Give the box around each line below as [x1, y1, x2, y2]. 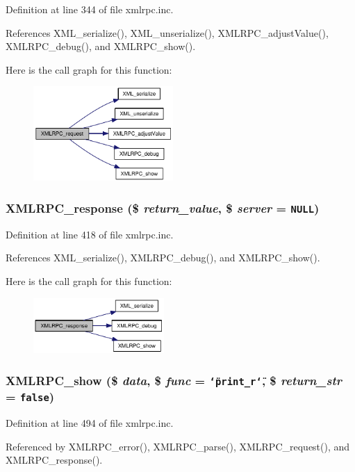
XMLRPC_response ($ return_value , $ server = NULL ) [6, 199, 320, 216]
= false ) [6, 388, 55, 405]
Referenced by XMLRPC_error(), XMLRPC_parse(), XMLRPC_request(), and [6, 439, 350, 453]
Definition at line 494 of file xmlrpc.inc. [6, 415, 174, 430]
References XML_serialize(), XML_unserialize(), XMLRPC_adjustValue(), [6, 25, 329, 40]
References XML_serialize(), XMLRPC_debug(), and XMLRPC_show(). [6, 250, 320, 265]
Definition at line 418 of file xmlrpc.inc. [6, 227, 174, 241]
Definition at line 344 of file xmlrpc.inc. [6, 2, 174, 16]
